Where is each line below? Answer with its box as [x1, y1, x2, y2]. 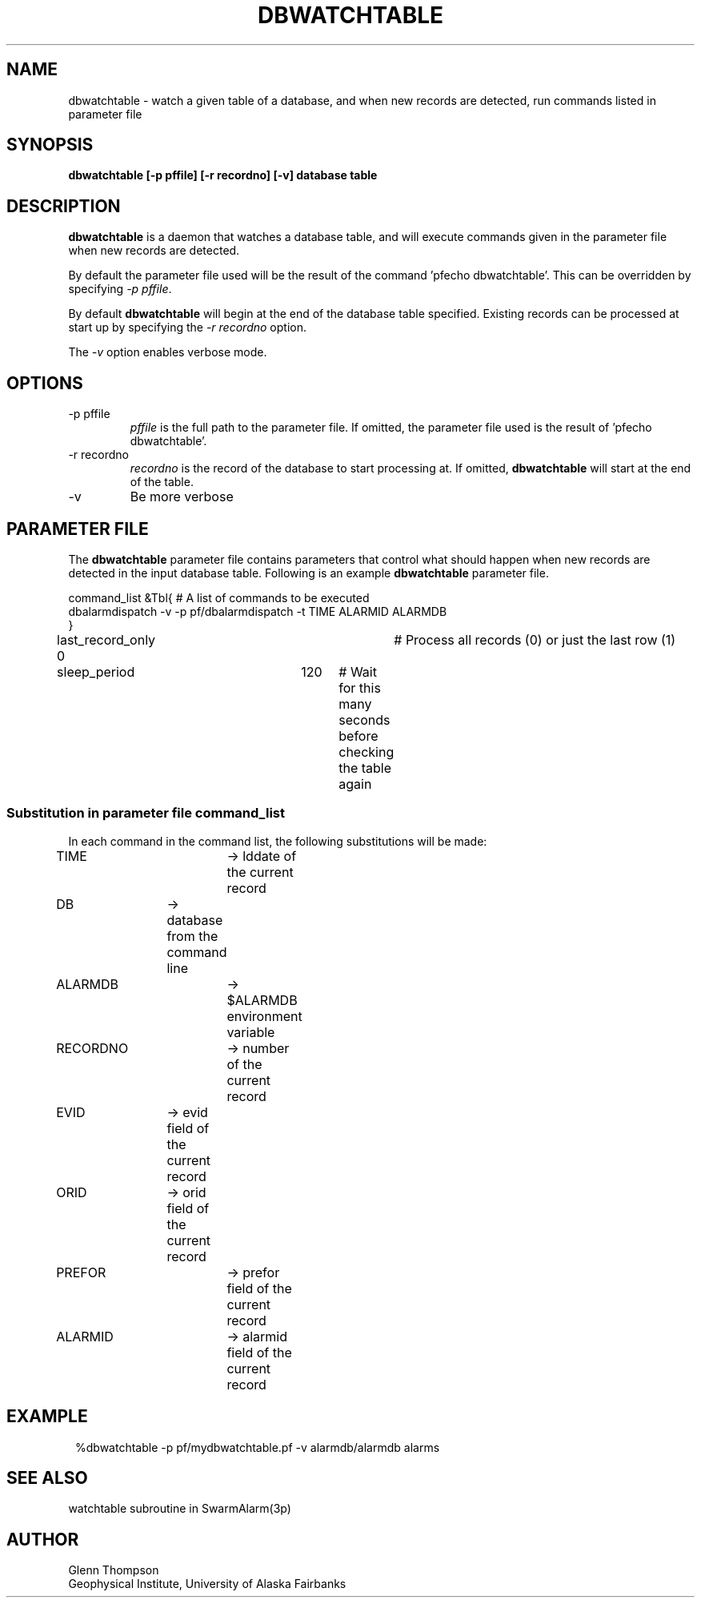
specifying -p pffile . [68, 282, 172, 296]
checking [338, 743, 395, 760]
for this [338, 679, 381, 696]
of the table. [130, 475, 194, 489]
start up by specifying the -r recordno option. [68, 320, 306, 335]
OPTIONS [6, 372, 83, 393]
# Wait [338, 663, 377, 680]
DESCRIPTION [6, 195, 121, 216]
